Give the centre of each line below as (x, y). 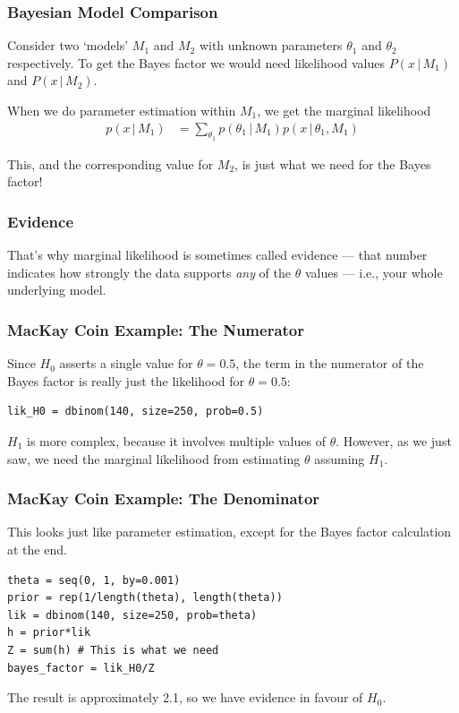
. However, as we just (394, 441)
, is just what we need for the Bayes (333, 163)
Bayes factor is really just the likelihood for (126, 380)
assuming (340, 458)
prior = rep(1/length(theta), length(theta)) (145, 598)
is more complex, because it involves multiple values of (176, 441)
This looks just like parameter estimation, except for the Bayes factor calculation (229, 532)
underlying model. (57, 290)
